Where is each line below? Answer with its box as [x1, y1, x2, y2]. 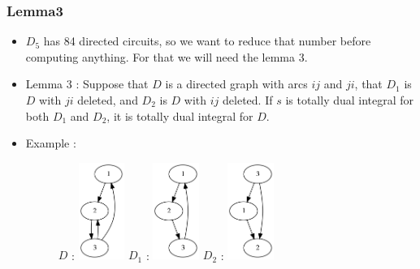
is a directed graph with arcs [165, 75, 308, 92]
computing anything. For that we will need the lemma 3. [25, 48, 308, 65]
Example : [25, 134, 76, 152]
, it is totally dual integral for [106, 107, 253, 124]
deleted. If [223, 92, 273, 108]
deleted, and [77, 92, 138, 108]
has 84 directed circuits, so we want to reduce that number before [43, 32, 371, 49]
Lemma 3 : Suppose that [25, 75, 149, 92]
